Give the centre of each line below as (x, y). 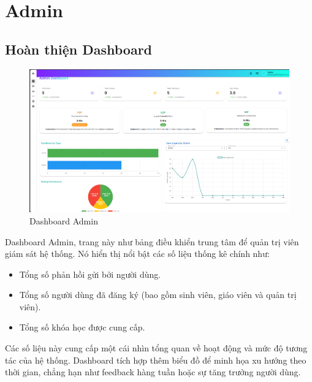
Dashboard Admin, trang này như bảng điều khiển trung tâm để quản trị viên (152, 241)
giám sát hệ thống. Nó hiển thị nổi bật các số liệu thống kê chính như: (137, 254)
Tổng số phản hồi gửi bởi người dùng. (90, 274)
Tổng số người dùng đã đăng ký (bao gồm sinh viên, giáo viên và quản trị (158, 295)
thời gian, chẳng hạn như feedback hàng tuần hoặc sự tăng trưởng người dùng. (153, 372)
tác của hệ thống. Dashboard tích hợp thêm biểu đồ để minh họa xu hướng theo (156, 360)
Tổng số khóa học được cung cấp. (82, 327)
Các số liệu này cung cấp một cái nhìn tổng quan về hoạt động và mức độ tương (156, 348)
